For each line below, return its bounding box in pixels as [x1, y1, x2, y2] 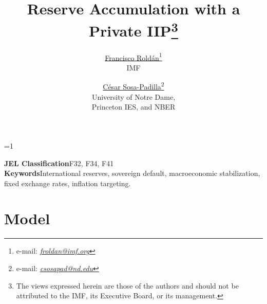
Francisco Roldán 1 [105, 50, 162, 63]
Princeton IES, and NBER [91, 101, 176, 112]
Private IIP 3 [89, 18, 178, 41]
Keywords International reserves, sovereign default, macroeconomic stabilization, [4, 168, 260, 178]
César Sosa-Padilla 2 [103, 80, 164, 92]
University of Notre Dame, [91, 91, 176, 102]
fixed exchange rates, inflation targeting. [4, 177, 131, 188]
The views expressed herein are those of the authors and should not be [16, 280, 239, 291]
